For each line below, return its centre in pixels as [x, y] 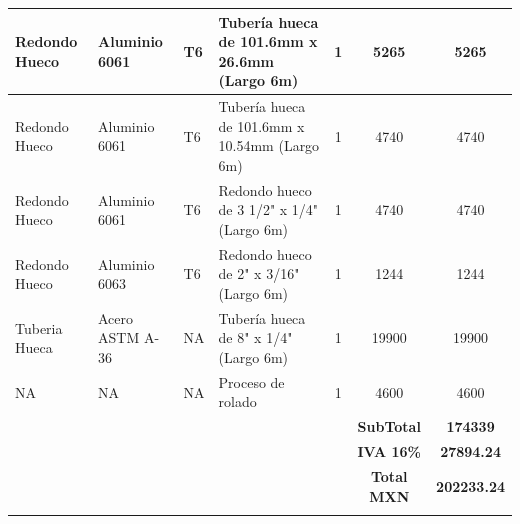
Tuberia [39, 327]
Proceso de [251, 381]
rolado [237, 401]
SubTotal [389, 426]
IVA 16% [389, 451]
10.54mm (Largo [269, 145]
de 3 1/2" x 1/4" [268, 209]
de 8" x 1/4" [255, 337]
